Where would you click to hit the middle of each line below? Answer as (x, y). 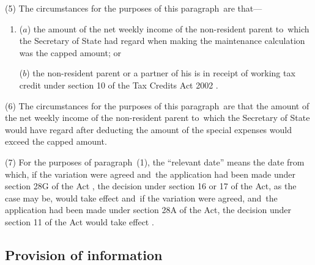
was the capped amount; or (70, 52)
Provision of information (84, 254)
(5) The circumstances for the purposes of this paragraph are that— (134, 8)
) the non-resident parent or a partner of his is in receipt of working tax (161, 73)
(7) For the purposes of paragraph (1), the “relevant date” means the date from (155, 162)
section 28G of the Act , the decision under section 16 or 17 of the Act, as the (151, 186)
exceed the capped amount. (56, 141)
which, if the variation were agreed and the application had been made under (150, 174)
